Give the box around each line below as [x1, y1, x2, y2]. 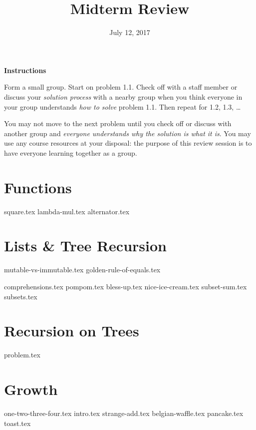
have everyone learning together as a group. [4, 147, 137, 158]
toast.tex [4, 417, 31, 428]
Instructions [4, 65, 46, 75]
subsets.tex [4, 291, 37, 301]
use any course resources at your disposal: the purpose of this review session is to [4, 138, 252, 148]
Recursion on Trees [4, 320, 139, 341]
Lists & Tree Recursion [4, 235, 167, 256]
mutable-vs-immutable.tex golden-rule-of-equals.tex [4, 264, 161, 275]
